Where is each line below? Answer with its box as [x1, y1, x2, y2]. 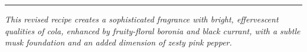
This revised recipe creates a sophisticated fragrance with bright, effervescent [5, 13, 279, 25]
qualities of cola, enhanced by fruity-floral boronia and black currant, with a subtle [5, 24, 301, 37]
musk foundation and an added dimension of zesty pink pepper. [5, 36, 232, 48]
